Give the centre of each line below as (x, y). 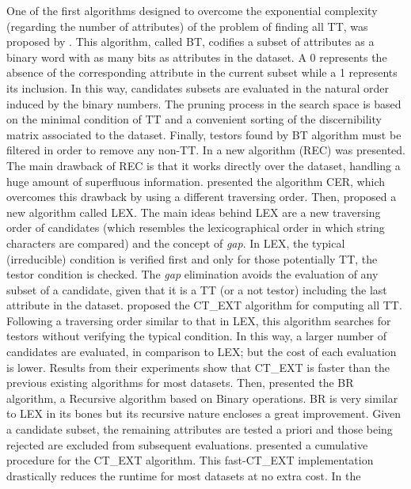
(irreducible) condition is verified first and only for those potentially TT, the (192, 258)
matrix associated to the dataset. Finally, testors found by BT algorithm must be (204, 134)
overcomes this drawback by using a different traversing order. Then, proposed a (202, 197)
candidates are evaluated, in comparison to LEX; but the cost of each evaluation (202, 352)
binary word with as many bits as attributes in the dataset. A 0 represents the (197, 57)
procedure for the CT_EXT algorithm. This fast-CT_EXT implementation (190, 460)
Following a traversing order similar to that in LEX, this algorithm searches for (199, 320)
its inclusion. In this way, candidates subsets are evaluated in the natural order (198, 87)
